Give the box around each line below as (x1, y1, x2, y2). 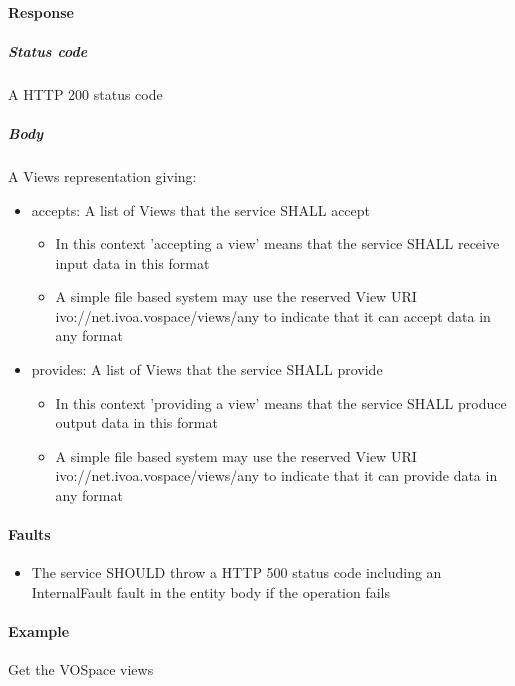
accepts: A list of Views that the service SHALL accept (31, 199, 371, 220)
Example (8, 621, 70, 642)
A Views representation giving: (8, 165, 197, 186)
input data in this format (55, 252, 210, 273)
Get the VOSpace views (8, 659, 154, 680)
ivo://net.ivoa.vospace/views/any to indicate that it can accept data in (55, 305, 491, 326)
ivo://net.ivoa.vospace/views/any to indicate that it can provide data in (55, 465, 498, 486)
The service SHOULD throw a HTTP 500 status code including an (31, 562, 442, 583)
